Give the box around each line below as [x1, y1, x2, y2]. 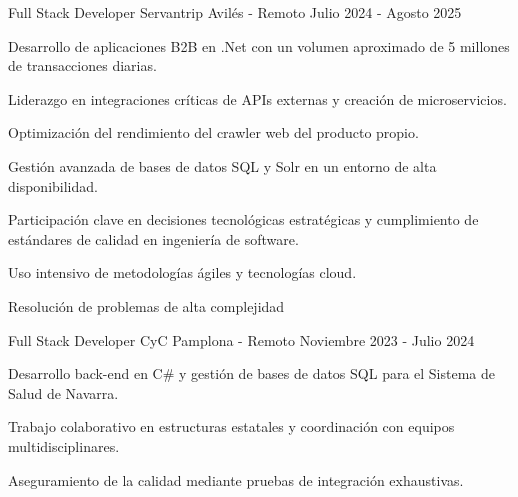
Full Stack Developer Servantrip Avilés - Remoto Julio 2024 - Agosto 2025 [8, 2, 462, 22]
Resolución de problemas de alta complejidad [8, 295, 285, 316]
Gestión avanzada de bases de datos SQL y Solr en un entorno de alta [8, 155, 437, 176]
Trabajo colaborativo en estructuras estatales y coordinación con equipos [8, 416, 455, 437]
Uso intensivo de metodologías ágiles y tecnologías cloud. [8, 262, 357, 283]
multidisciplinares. [8, 435, 120, 456]
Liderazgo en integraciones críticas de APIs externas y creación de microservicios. [8, 88, 507, 109]
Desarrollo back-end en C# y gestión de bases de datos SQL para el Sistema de [8, 363, 496, 384]
